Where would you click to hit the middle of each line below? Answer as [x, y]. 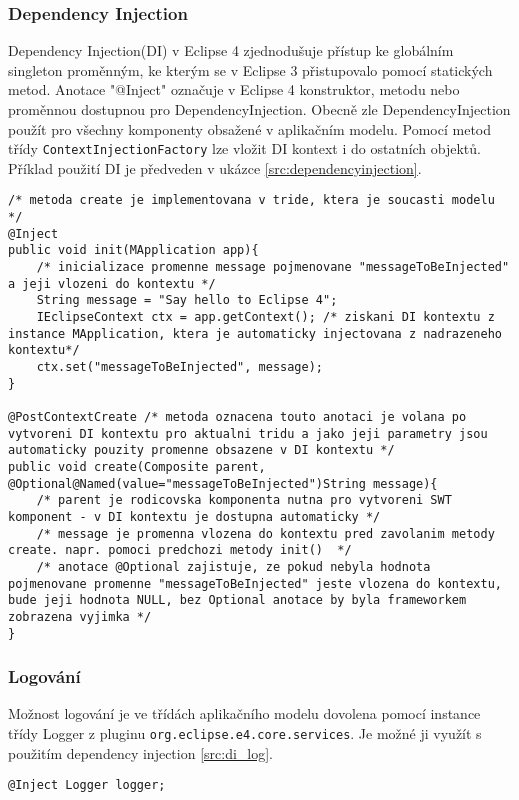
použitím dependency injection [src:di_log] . [141, 752]
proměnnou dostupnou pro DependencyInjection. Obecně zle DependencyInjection [259, 109]
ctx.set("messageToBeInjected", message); [179, 367]
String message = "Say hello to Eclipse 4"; [187, 300]
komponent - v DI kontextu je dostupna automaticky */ [194, 516]
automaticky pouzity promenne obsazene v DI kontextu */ [201, 450]
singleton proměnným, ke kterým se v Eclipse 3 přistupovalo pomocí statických [250, 69]
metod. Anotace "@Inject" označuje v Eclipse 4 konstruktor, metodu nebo [234, 89]
